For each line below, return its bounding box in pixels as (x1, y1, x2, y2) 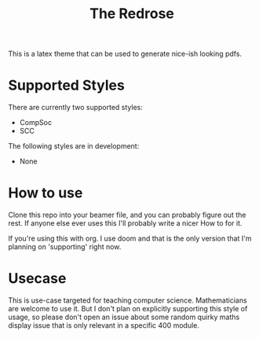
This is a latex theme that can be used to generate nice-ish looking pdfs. (8, 49, 242, 59)
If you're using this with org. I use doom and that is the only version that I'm (8, 233, 252, 244)
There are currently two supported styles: (8, 103, 143, 112)
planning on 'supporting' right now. (8, 242, 122, 252)
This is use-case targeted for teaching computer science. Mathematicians (8, 296, 247, 305)
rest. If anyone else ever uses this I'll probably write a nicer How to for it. (8, 219, 243, 228)
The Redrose (89, 5, 175, 23)
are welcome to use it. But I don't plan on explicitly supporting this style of (8, 304, 248, 313)
